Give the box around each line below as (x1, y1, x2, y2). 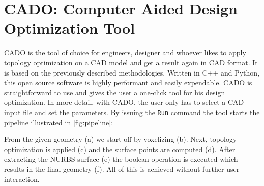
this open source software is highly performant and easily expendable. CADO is (4, 77, 252, 88)
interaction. (4, 173, 40, 184)
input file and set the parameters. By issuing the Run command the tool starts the (4, 106, 260, 117)
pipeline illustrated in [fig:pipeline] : (4, 117, 113, 127)
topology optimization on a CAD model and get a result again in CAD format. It (4, 57, 258, 67)
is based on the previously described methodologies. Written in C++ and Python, (4, 67, 260, 78)
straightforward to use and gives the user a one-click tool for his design (4, 87, 225, 97)
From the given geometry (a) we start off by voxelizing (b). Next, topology (4, 134, 237, 144)
